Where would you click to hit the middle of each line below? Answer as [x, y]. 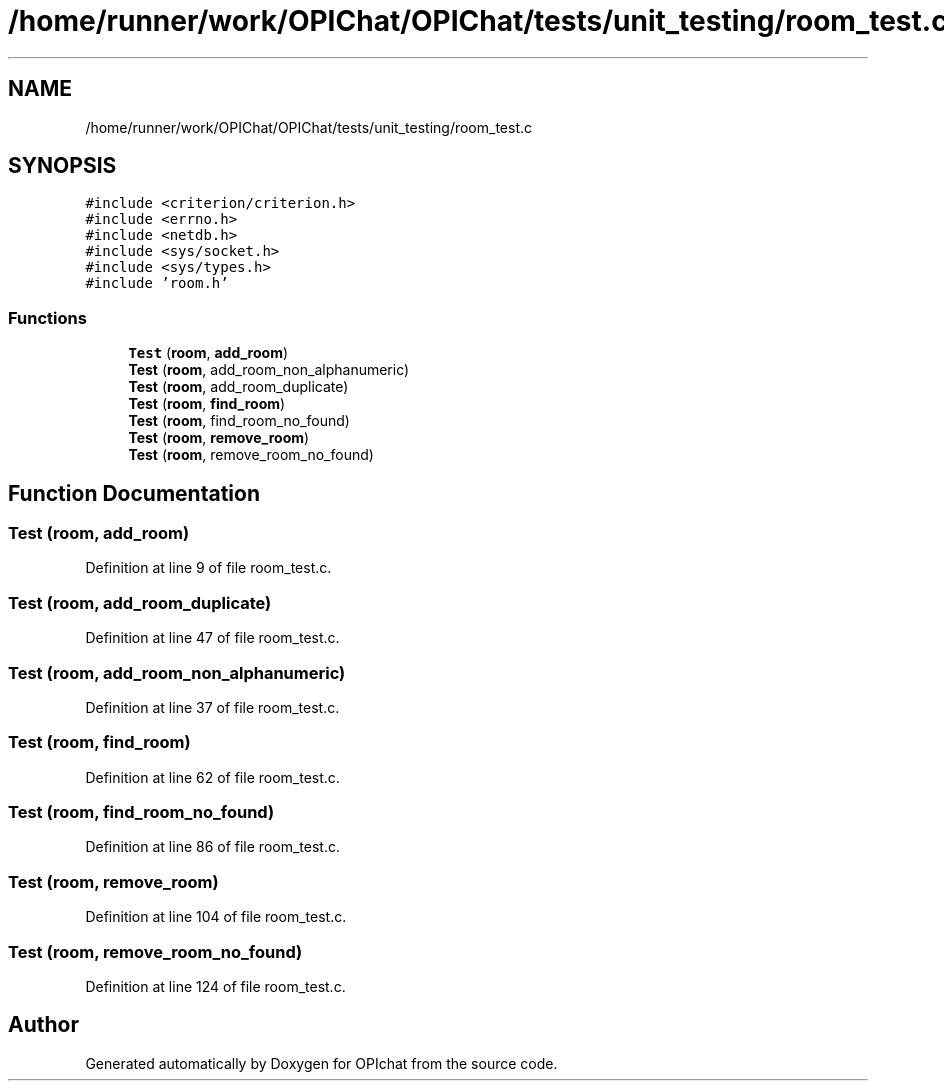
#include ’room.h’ [157, 283]
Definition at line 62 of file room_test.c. [212, 777]
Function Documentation [134, 493]
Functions [47, 317]
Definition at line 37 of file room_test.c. [212, 707]
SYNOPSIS [62, 166]
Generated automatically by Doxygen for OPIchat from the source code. [321, 1063]
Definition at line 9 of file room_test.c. [208, 568]
